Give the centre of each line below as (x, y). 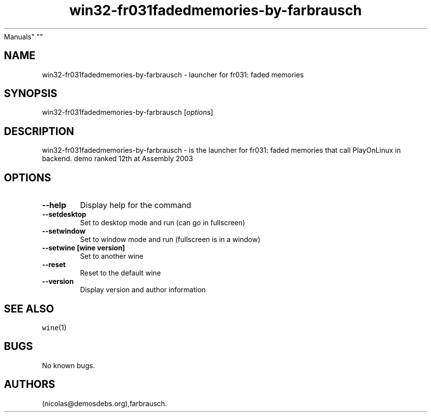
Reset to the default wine (120, 273)
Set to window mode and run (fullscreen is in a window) (170, 240)
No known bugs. (68, 365)
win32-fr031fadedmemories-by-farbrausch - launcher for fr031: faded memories (173, 74)
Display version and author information (143, 290)
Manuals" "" (24, 36)
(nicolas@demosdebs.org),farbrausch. (105, 403)
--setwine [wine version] (83, 248)
